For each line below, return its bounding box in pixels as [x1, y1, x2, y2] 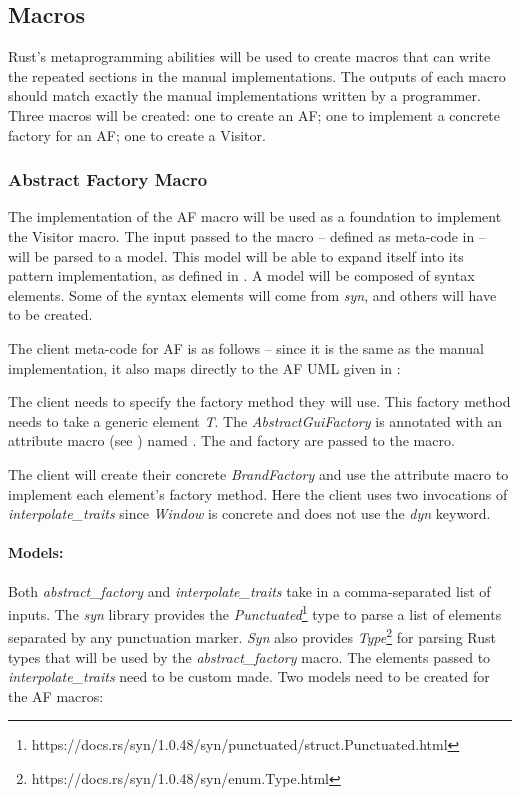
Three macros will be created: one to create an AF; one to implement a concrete [8, 104, 500, 125]
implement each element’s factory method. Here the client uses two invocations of [8, 483, 508, 504]
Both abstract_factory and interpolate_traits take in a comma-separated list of [8, 580, 491, 601]
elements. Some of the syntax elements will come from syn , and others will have [8, 284, 497, 305]
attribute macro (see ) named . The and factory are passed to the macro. [8, 430, 455, 451]
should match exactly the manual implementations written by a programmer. [8, 85, 481, 106]
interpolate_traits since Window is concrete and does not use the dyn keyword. [8, 503, 491, 524]
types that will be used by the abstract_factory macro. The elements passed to [8, 646, 491, 667]
